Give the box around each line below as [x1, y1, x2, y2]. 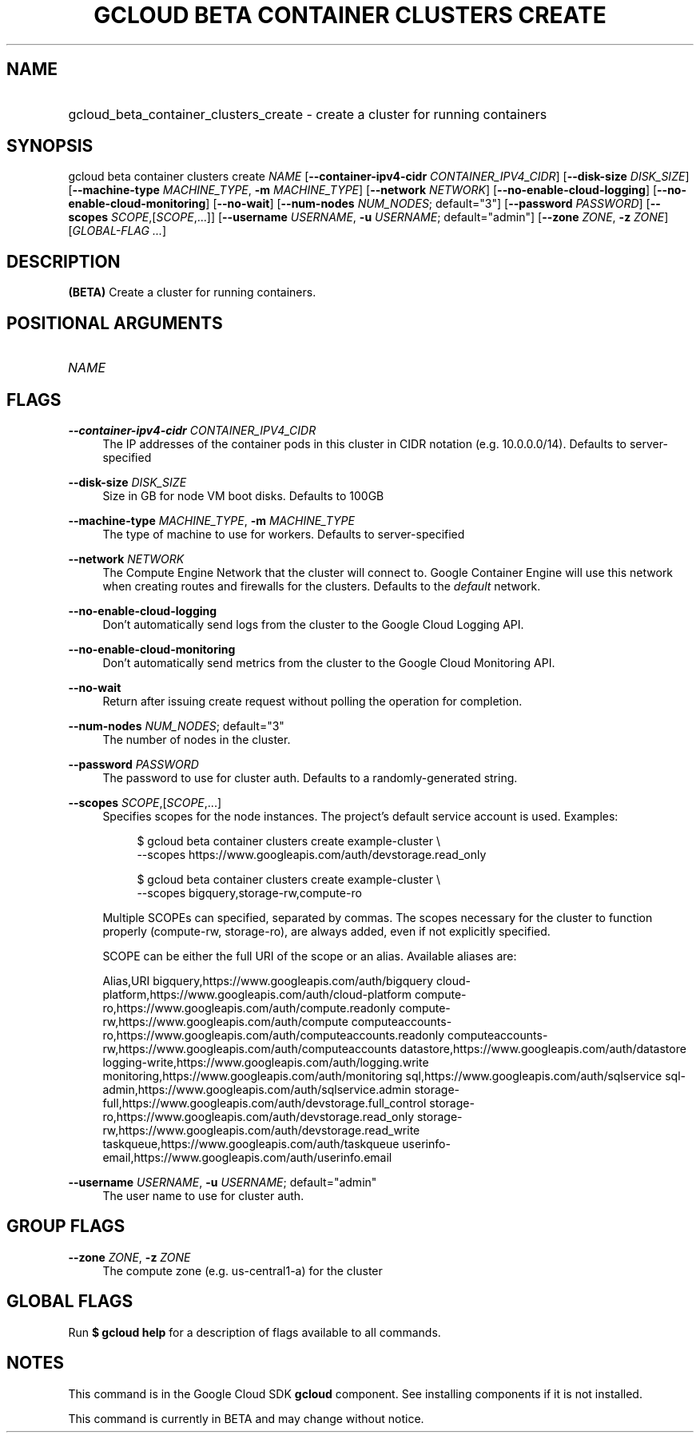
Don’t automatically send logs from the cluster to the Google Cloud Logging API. [102, 617, 524, 631]
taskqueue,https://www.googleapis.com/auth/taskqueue [102, 1136, 400, 1151]
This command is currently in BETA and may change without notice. [68, 1411, 424, 1425]
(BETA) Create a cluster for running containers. [68, 285, 316, 300]
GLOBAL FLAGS [6, 1291, 133, 1312]
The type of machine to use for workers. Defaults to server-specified [102, 527, 465, 541]
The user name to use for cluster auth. [102, 1188, 304, 1202]
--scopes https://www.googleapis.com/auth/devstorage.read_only [137, 847, 487, 861]
